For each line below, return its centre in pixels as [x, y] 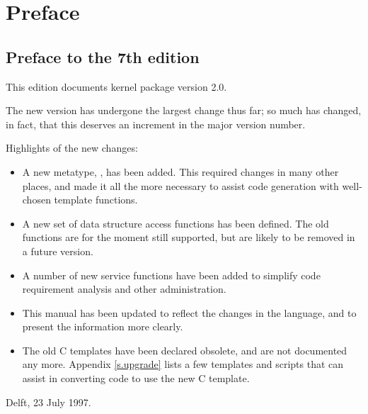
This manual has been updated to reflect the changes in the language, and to [189, 312]
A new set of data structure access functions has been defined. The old [176, 223]
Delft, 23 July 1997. [48, 402]
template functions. [96, 200]
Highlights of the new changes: [72, 148]
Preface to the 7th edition [103, 56]
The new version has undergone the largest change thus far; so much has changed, [184, 110]
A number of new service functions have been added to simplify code [171, 275]
